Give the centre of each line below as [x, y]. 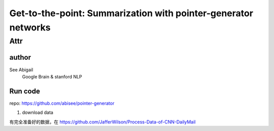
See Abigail [21, 70]
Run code [25, 91]
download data [38, 113]
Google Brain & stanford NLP [52, 76]
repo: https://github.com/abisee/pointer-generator [62, 103]
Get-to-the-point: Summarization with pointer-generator [131, 13]
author [20, 57]
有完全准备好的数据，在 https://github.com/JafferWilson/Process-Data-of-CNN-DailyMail [102, 122]
